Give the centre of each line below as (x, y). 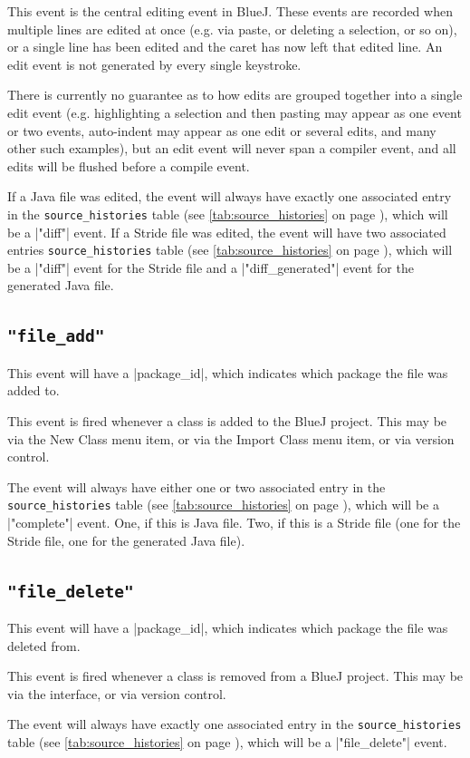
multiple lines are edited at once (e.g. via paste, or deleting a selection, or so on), (232, 29)
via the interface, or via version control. (117, 693)
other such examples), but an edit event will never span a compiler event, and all (232, 148)
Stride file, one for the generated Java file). (126, 540)
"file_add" (56, 336)
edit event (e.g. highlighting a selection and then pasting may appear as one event (235, 112)
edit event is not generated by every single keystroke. (154, 64)
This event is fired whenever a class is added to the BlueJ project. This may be (227, 421)
